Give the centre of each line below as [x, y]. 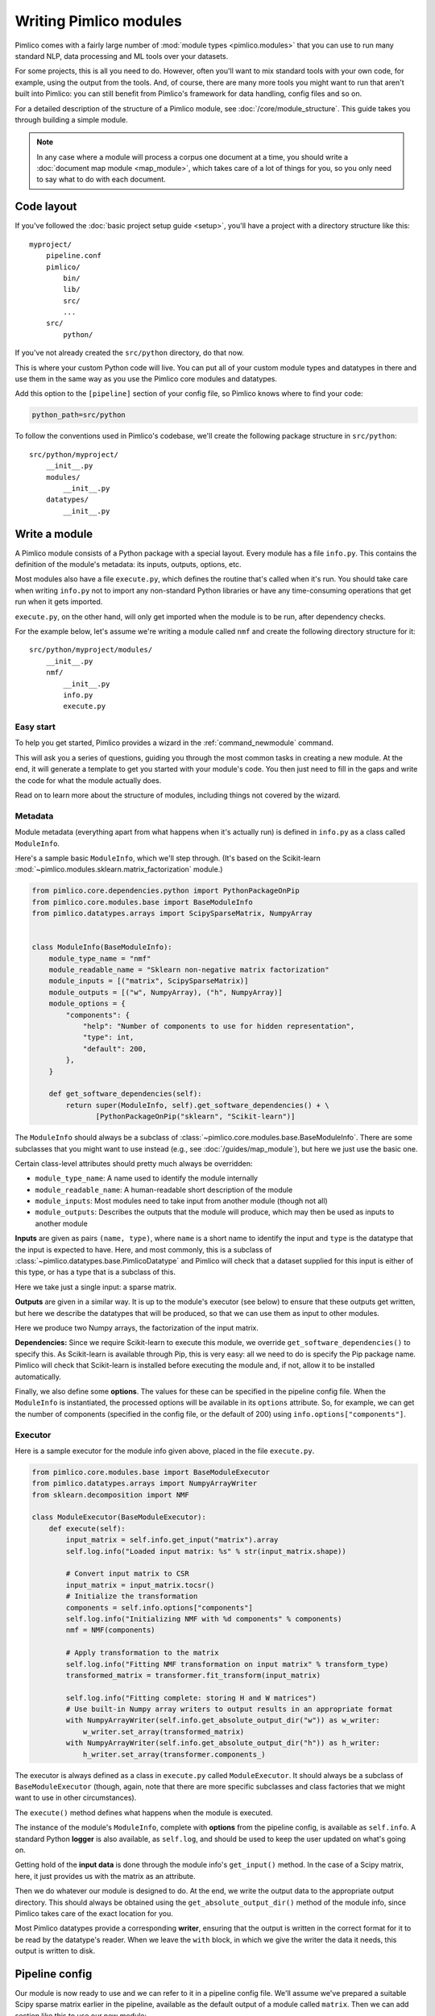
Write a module [54, 533]
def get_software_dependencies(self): [125, 1094]
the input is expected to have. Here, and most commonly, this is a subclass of [143, 1249]
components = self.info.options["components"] [159, 1608]
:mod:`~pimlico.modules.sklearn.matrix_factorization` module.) [119, 869]
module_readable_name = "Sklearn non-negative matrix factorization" [189, 970]
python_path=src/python [79, 415]
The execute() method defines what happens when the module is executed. [144, 1812]
